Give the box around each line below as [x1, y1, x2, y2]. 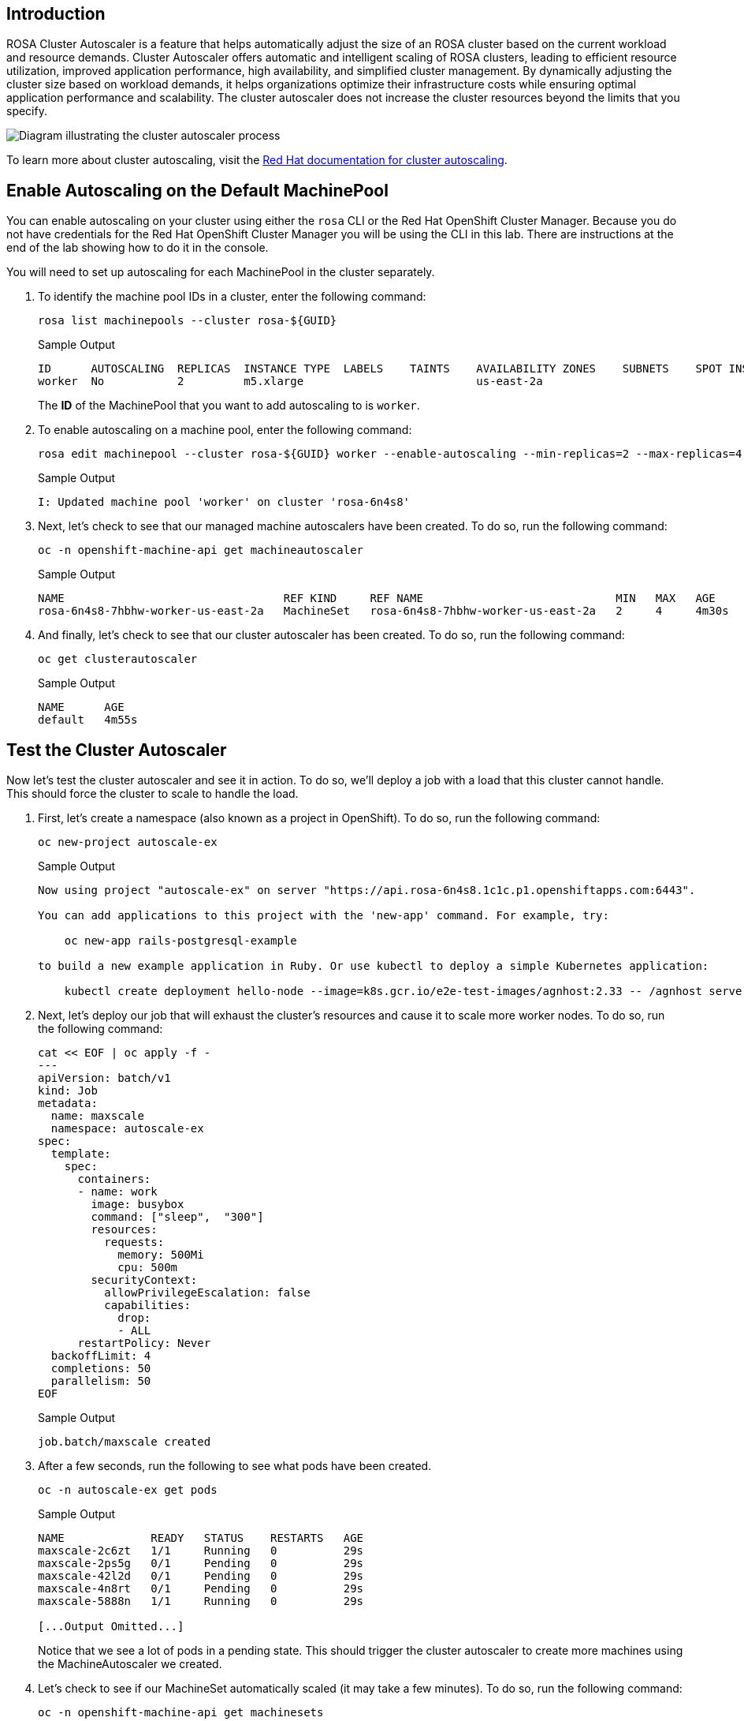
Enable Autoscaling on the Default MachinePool [6, 180, 389, 200]
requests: [104, 1236, 165, 1249]
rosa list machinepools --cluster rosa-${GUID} [38, 314, 337, 327]
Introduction [6, 4, 106, 24]
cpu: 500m [117, 1261, 178, 1274]
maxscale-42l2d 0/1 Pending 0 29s [38, 1569, 364, 1583]
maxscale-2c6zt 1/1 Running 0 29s [38, 1544, 364, 1558]
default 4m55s [38, 713, 138, 727]
